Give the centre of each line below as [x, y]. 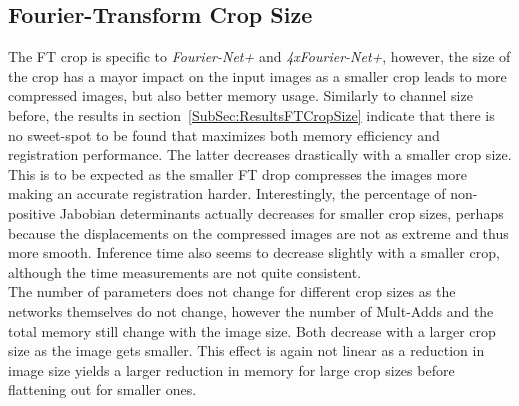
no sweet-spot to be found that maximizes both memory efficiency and [224, 134]
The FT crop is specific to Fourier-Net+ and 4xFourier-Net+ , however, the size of [259, 56]
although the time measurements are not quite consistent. [185, 271]
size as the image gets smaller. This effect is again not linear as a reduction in [246, 350]
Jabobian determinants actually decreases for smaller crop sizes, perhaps [281, 212]
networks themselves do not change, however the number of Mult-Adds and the [251, 310]
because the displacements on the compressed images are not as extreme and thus [258, 232]
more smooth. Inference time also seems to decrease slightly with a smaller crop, [254, 252]
